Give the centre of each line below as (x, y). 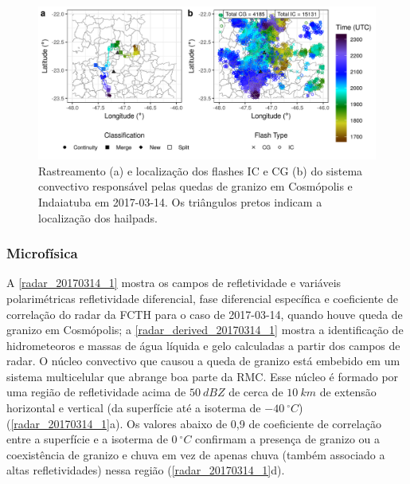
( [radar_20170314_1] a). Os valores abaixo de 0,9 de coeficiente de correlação (194, 423)
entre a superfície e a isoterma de (87, 439)
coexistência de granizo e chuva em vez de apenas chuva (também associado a (196, 454)
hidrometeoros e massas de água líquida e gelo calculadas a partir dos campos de (203, 345)
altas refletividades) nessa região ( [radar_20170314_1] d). (146, 470)
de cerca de (256, 392)
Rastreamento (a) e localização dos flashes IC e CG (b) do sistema (201, 170)
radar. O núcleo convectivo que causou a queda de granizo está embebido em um (203, 361)
